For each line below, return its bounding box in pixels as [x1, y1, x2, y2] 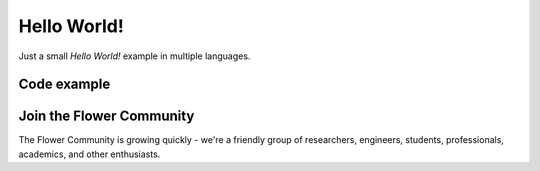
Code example [18, 76, 111, 93]
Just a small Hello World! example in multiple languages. [18, 50, 251, 62]
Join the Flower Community [18, 108, 195, 125]
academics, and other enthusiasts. [18, 148, 161, 160]
